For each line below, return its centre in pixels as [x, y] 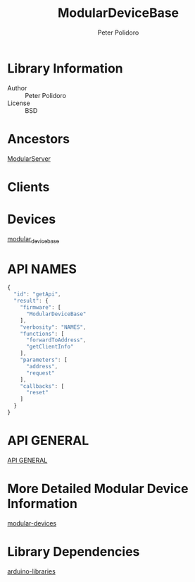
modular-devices [32, 523]
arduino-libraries [32, 571]
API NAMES [42, 269]
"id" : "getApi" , [37, 294]
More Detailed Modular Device [98, 489]
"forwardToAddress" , [56, 340]
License [19, 103]
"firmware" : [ [40, 308]
